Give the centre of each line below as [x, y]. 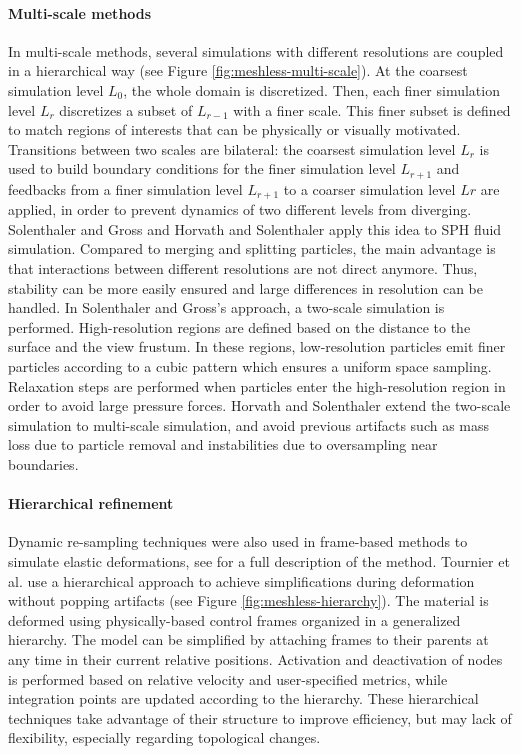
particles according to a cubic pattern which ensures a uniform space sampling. [250, 366]
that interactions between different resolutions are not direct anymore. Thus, [243, 268]
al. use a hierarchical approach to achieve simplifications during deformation [241, 580]
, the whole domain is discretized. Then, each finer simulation [311, 89]
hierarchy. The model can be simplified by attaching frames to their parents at [248, 639]
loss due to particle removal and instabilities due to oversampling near [223, 444]
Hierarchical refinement [91, 503]
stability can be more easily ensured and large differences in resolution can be [246, 287]
